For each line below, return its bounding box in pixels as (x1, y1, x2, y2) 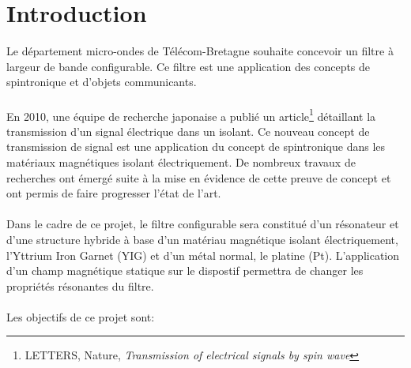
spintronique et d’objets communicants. (6, 73, 197, 90)
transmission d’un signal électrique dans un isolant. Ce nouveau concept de (6, 122, 370, 139)
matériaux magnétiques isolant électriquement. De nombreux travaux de (6, 153, 356, 170)
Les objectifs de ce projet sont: (6, 308, 155, 325)
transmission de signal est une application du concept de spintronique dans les (6, 138, 386, 155)
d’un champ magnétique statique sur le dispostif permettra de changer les (6, 262, 364, 279)
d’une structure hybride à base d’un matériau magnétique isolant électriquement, (6, 231, 398, 247)
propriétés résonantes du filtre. (6, 277, 154, 294)
